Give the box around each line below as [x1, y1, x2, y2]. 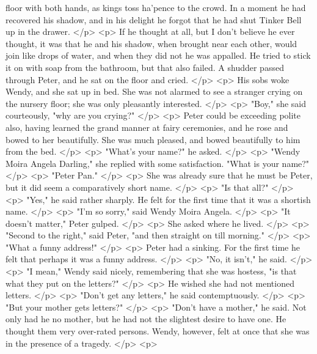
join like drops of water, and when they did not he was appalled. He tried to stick [5, 49, 311, 62]
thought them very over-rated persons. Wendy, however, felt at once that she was [5, 325, 310, 337]
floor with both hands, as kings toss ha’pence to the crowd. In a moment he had [5, 1, 306, 13]
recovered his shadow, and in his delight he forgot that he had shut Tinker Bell [5, 13, 302, 26]
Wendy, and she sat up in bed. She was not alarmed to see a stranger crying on [5, 85, 303, 98]
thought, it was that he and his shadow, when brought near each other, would [5, 37, 297, 50]
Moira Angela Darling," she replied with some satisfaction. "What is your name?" [5, 157, 310, 169]
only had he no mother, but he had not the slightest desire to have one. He [5, 312, 286, 325]
